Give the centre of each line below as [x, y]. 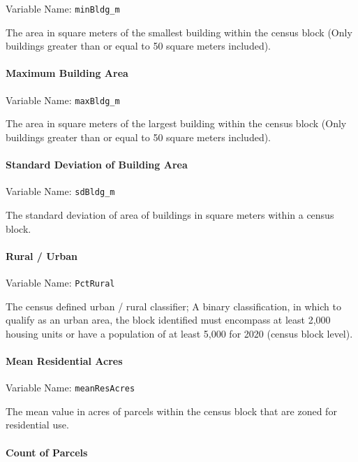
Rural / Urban [42, 255]
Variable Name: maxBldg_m [63, 100]
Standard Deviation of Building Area [97, 165]
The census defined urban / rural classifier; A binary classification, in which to [173, 306]
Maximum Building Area [67, 73]
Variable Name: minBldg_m [63, 8]
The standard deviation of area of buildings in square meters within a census [170, 214]
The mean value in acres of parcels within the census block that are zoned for [171, 411]
